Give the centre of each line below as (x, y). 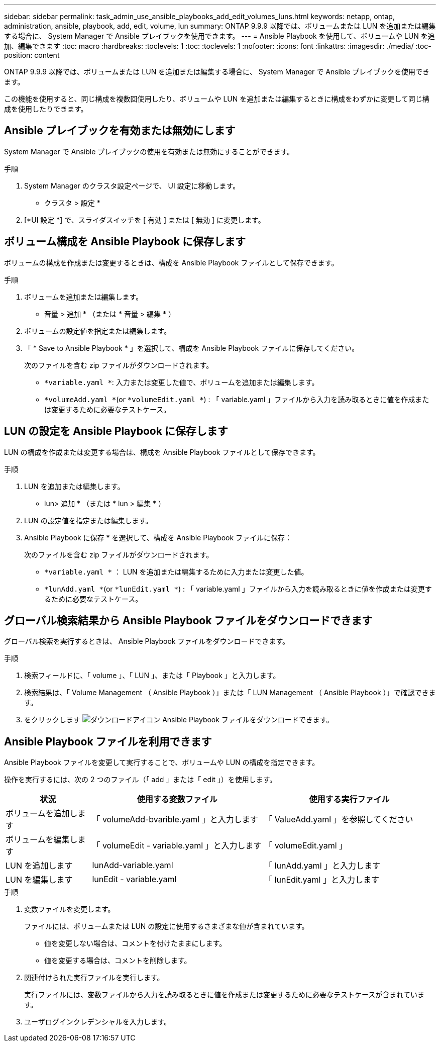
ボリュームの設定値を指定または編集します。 (98, 331)
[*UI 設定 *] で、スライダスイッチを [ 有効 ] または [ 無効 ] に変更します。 (145, 220)
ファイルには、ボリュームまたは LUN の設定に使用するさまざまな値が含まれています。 (167, 926)
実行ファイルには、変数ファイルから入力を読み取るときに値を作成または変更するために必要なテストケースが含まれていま (224, 995)
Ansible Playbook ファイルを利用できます (108, 741)
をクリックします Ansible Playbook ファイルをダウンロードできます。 (179, 720)
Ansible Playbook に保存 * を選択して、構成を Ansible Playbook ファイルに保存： (158, 537)
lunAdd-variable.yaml (133, 865)
